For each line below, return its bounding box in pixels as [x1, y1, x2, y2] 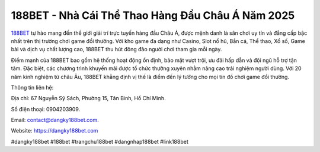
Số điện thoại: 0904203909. [11, 105, 81, 113]
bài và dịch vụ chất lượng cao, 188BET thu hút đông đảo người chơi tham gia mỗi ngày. [11, 46, 222, 53]
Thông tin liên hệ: [11, 84, 54, 91]
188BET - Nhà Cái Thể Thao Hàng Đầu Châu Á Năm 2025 [11, 9, 295, 22]
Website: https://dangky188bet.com [11, 127, 98, 134]
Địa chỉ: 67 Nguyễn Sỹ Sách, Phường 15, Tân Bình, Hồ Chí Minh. [11, 95, 166, 102]
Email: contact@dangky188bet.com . [11, 117, 99, 124]
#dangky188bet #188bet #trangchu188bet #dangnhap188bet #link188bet [11, 138, 189, 145]
